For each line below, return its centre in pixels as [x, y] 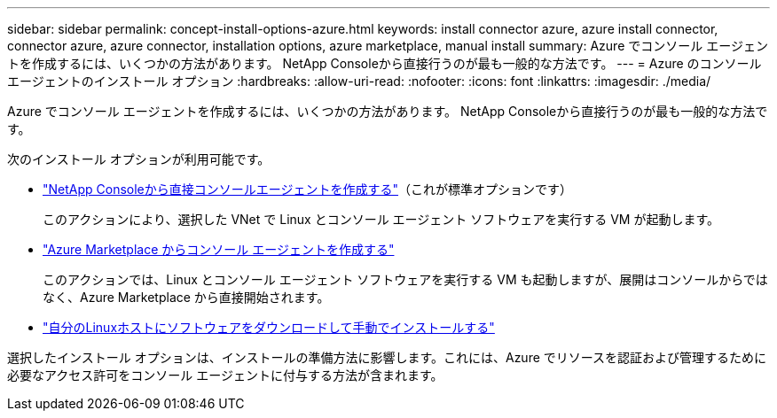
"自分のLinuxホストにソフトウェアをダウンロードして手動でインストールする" [269, 327]
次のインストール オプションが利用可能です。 [139, 159]
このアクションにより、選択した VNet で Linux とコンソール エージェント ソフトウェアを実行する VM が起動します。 [381, 219]
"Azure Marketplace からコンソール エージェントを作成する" [219, 249]
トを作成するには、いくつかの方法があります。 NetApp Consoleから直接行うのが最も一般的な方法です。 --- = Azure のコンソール [385, 63]
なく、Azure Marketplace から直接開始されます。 [186, 297]
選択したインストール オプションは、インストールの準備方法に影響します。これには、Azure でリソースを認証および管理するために [387, 357]
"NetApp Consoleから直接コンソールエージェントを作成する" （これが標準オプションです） [308, 189]
